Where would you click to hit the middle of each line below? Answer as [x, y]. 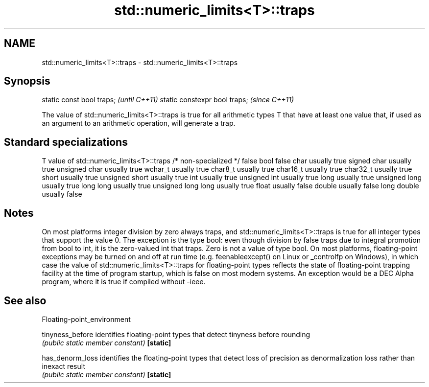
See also [25, 300]
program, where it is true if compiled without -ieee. [124, 282]
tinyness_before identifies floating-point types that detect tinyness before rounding [176, 334]
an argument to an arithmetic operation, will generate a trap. [139, 123]
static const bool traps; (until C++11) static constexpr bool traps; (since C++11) [168, 100]
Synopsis [27, 81]
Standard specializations [66, 142]
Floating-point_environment [86, 319]
